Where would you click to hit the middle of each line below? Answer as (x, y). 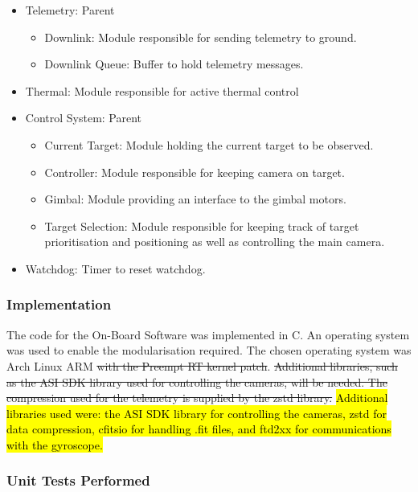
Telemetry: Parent (70, 10)
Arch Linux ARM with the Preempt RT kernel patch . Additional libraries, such (202, 365)
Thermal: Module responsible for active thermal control (162, 90)
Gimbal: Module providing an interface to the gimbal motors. (195, 199)
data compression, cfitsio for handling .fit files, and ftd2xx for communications (199, 429)
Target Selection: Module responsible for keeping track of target (202, 225)
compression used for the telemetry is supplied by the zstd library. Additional (197, 398)
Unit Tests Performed (78, 480)
